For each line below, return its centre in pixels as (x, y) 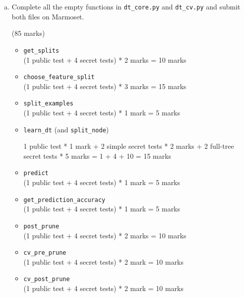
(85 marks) (28, 33)
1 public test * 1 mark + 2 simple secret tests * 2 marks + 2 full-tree (129, 146)
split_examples (48, 104)
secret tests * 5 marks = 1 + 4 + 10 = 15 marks (97, 155)
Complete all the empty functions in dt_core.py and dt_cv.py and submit (126, 6)
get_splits (41, 50)
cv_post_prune (47, 279)
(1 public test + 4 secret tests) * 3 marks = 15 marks (105, 86)
